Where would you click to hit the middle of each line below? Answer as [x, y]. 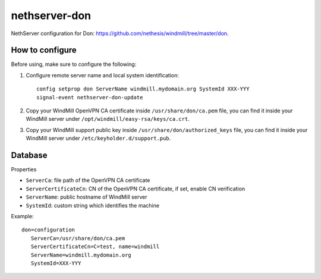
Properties [24, 170]
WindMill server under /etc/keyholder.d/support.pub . [98, 138]
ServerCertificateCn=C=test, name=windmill [95, 247]
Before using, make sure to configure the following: [74, 64]
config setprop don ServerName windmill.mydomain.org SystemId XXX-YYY [143, 89]
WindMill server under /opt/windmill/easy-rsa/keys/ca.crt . [108, 119]
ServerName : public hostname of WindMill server [86, 197]
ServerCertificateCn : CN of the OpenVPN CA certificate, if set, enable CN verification [136, 189]
